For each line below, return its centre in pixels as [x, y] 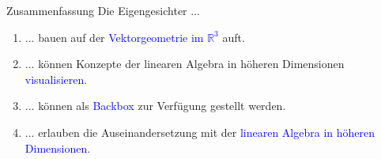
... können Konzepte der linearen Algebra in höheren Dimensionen [185, 64]
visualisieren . [56, 79]
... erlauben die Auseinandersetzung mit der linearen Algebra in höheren [200, 132]
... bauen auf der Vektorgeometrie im [114, 37]
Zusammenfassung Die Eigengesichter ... [103, 10]
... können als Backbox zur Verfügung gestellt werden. [155, 106]
